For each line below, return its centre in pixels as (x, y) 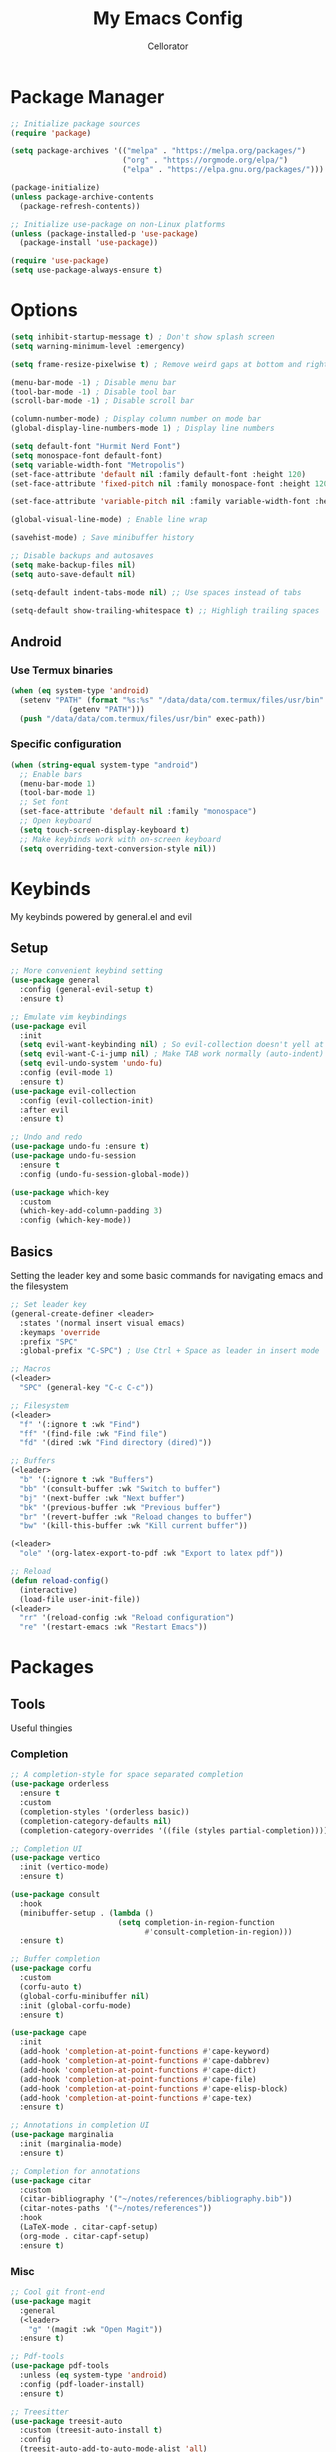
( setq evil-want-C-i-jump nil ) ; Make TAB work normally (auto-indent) (172, 1054)
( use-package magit (51, 2301)
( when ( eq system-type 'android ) (80, 691)
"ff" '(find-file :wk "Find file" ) (93, 1433)
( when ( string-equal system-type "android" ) (104, 765)
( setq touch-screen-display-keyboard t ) (104, 830)
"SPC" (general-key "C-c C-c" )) (87, 1388)
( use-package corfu (51, 1968)
